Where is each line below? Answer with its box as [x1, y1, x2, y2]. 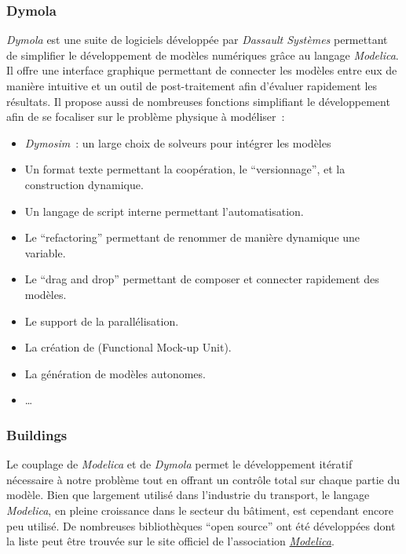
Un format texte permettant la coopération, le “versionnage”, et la [24, 161, 346, 177]
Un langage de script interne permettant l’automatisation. [24, 202, 304, 219]
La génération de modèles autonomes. [24, 365, 206, 381]
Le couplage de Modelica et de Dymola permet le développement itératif [6, 456, 353, 472]
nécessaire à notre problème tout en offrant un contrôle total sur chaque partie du [6, 471, 400, 487]
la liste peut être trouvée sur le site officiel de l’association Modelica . [6, 533, 335, 549]
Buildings [6, 425, 68, 444]
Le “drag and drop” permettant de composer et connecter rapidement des [24, 271, 379, 287]
